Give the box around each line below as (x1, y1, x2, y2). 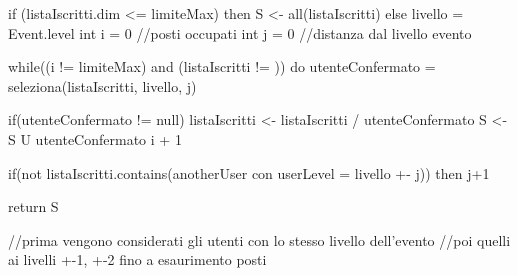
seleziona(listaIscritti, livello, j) (8, 75, 197, 96)
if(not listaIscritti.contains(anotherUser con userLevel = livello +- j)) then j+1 (8, 162, 490, 183)
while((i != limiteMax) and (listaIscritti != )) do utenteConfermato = (8, 56, 436, 77)
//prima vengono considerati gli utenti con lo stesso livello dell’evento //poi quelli (8, 229, 511, 250)
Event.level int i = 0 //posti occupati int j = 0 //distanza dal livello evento (8, 22, 472, 43)
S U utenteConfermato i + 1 (8, 128, 182, 149)
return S (8, 196, 59, 217)
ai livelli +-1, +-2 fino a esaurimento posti (8, 249, 267, 270)
